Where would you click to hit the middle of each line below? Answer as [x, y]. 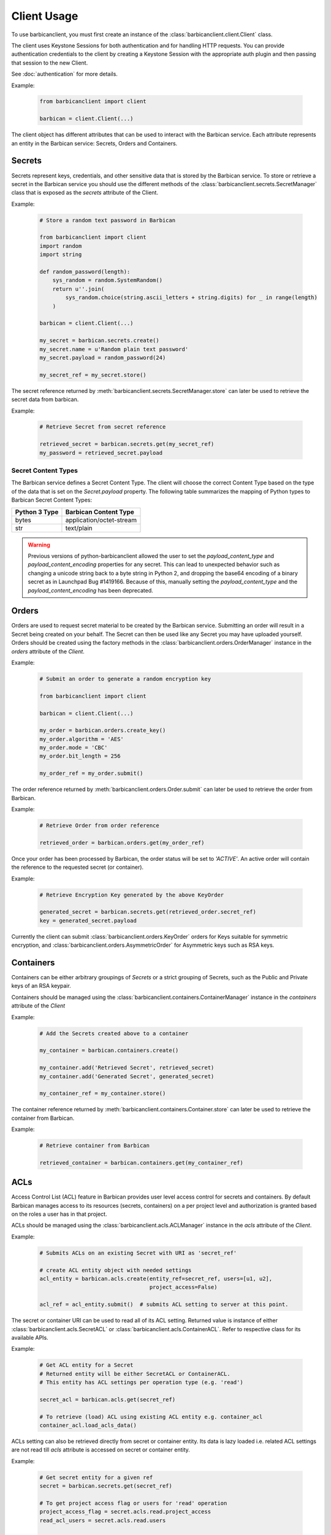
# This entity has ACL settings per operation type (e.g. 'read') [141, 1382]
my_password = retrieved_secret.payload [101, 453]
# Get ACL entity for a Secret [87, 1365]
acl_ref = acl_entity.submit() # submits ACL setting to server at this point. [164, 1304]
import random [61, 246]
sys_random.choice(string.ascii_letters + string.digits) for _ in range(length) [192, 297]
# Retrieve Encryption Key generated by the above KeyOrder [132, 895]
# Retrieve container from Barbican [95, 1146]
